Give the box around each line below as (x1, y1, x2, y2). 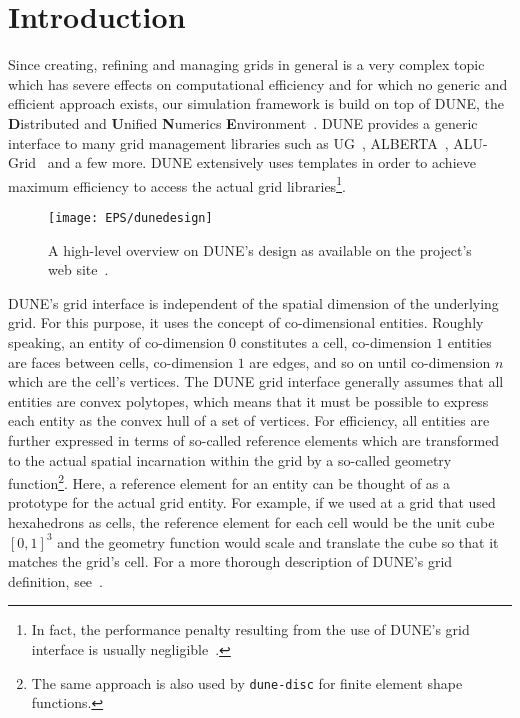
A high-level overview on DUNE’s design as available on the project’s (48, 239, 472, 260)
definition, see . (8, 570, 103, 591)
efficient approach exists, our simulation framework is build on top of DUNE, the (8, 93, 504, 114)
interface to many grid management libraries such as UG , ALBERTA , (8, 132, 449, 153)
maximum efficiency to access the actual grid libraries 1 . (8, 172, 346, 196)
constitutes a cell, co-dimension (240, 331, 432, 352)
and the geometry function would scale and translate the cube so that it (57, 531, 499, 552)
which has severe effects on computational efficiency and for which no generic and (8, 73, 508, 94)
